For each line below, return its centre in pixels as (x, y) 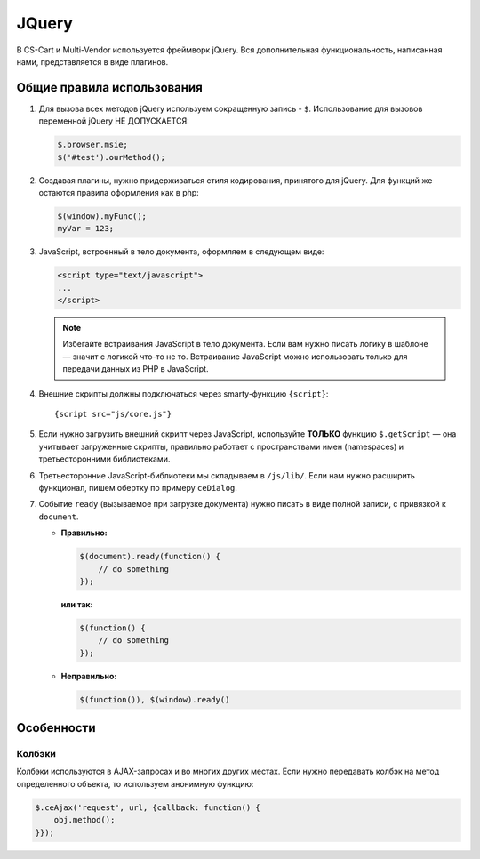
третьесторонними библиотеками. (104, 459)
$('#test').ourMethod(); (112, 157)
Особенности (56, 728)
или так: (77, 604)
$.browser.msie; (93, 145)
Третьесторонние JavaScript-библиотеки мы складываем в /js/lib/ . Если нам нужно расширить (227, 475)
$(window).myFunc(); (102, 216)
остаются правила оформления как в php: (119, 192)
